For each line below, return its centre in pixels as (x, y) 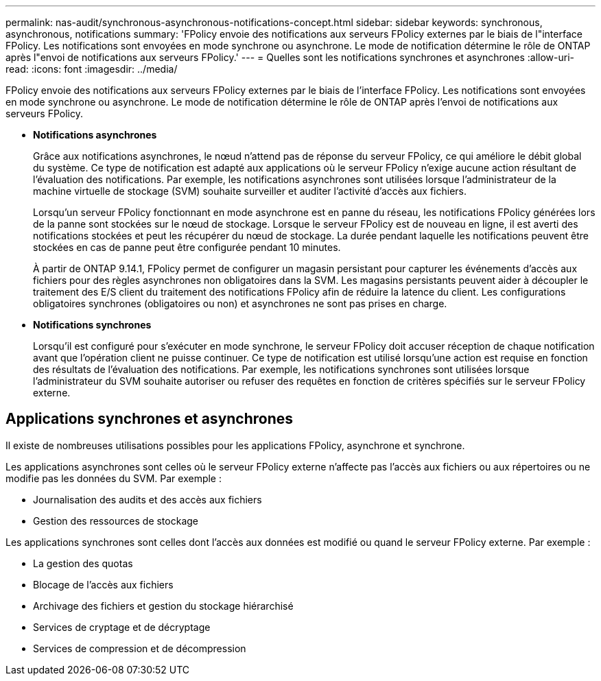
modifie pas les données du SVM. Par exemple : (114, 478)
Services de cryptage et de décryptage (122, 627)
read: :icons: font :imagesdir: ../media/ (92, 69)
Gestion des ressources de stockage (116, 521)
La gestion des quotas (83, 563)
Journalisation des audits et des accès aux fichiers (148, 499)
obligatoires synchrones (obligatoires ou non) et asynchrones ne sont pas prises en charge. (240, 303)
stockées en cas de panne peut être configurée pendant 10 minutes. (187, 247)
